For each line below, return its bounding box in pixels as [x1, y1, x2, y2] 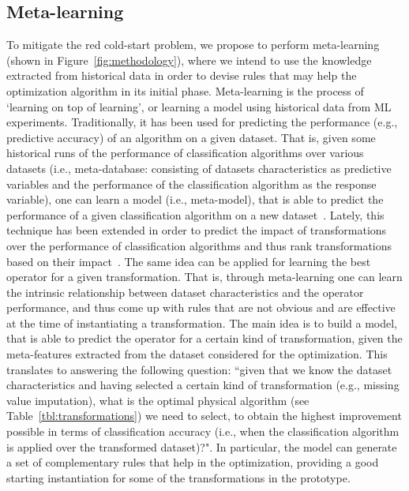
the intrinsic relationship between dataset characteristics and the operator [6, 283, 364, 300]
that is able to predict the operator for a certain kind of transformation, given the [6, 330, 403, 347]
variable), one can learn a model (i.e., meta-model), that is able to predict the [6, 191, 384, 208]
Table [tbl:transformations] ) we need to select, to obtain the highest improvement [6, 407, 402, 424]
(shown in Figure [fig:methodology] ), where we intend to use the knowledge [6, 51, 372, 68]
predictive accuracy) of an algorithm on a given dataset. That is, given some [6, 129, 376, 145]
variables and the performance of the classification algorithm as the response [6, 175, 377, 192]
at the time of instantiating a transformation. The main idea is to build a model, [6, 314, 397, 331]
